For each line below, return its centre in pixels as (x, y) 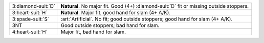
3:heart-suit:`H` (30, 12)
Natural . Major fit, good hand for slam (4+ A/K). (116, 12)
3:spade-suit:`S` (31, 19)
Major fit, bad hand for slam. (93, 32)
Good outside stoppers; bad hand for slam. (110, 25)
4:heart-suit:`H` (30, 32)
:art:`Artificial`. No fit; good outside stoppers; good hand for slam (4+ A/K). (147, 19)
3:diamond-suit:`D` (34, 6)
